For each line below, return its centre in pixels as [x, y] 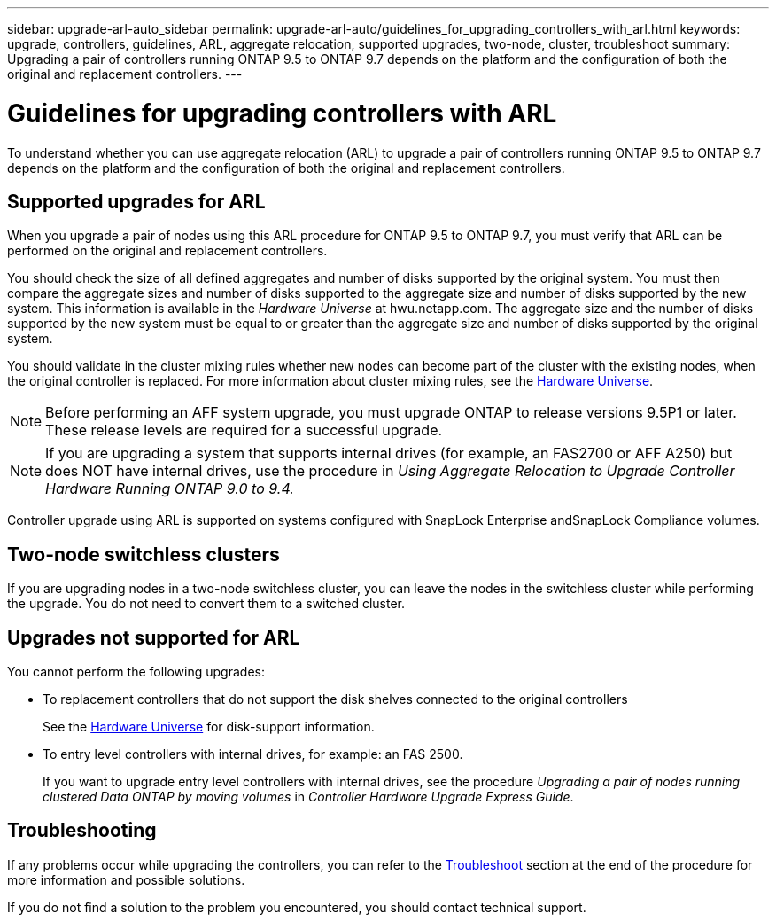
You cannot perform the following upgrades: [136, 672]
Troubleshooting [82, 831]
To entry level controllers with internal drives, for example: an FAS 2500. [253, 754]
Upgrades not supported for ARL [154, 637]
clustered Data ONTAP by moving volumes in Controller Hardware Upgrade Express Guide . [308, 797]
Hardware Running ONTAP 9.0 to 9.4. [170, 489]
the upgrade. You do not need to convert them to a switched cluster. [206, 604]
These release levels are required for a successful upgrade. [244, 430]
